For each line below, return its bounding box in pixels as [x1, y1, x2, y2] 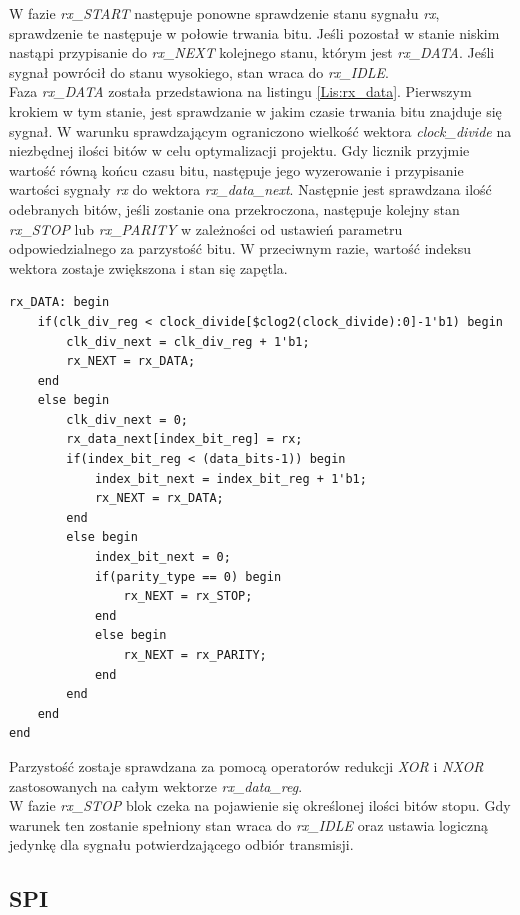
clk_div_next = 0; [66, 412, 188, 427]
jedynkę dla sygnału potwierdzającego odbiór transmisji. [9, 834, 354, 855]
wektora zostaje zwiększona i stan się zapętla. [9, 257, 288, 278]
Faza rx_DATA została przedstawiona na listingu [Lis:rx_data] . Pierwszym [9, 81, 472, 102]
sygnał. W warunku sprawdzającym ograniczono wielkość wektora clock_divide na [9, 120, 512, 141]
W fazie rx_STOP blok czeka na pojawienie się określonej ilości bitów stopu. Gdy [9, 795, 511, 816]
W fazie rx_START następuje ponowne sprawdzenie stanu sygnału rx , [9, 3, 440, 23]
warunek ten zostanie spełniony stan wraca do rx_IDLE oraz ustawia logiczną [9, 814, 489, 835]
